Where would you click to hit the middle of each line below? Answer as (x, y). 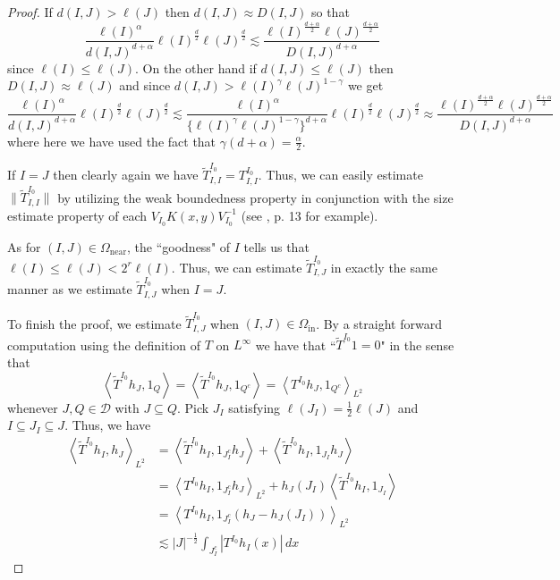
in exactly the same (384, 267)
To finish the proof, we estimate (94, 323)
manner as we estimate (70, 289)
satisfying (255, 407)
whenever (33, 407)
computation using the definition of (104, 345)
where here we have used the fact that (112, 141)
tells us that (276, 246)
